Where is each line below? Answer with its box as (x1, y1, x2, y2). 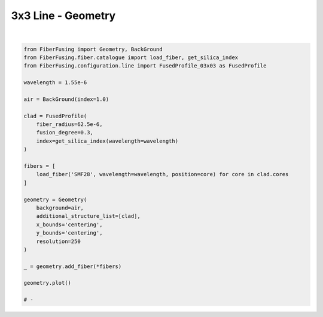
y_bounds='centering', (36, 230, 103, 236)
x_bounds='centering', (36, 221, 103, 228)
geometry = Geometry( (23, 196, 87, 203)
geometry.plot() (23, 279, 72, 287)
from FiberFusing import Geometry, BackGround (23, 45, 163, 53)
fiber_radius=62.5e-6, (36, 121, 103, 128)
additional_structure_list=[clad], (36, 213, 141, 220)
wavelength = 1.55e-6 (23, 79, 87, 86)
